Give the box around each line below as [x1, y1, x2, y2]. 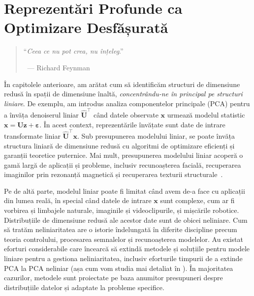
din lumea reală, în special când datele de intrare [4, 195, 152, 206]
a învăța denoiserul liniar [4, 110, 79, 119]
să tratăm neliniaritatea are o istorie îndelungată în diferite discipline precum [4, 224, 237, 235]
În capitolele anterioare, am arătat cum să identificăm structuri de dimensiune [4, 79, 240, 89]
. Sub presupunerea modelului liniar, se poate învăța [77, 130, 235, 141]
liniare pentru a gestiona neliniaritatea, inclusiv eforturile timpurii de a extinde [4, 253, 243, 264]
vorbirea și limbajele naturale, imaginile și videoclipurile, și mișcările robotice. [4, 205, 239, 215]
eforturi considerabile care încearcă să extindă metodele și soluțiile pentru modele [4, 243, 250, 254]
